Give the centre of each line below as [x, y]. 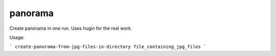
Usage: [17, 37]
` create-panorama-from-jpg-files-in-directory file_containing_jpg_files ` [108, 47]
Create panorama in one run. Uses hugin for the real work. [71, 28]
